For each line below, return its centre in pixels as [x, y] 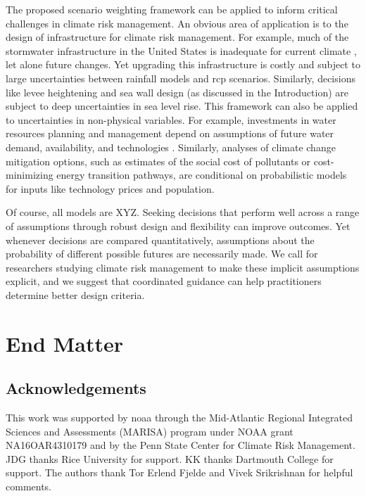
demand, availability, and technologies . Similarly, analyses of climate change [171, 147]
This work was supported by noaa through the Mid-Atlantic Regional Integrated [179, 418]
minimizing [30, 175]
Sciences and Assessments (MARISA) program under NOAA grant [150, 431]
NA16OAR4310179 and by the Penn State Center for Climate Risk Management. [181, 445]
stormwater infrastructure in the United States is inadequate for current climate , [181, 50]
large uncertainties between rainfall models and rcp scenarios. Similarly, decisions [181, 78]
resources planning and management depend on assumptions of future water [170, 133]
